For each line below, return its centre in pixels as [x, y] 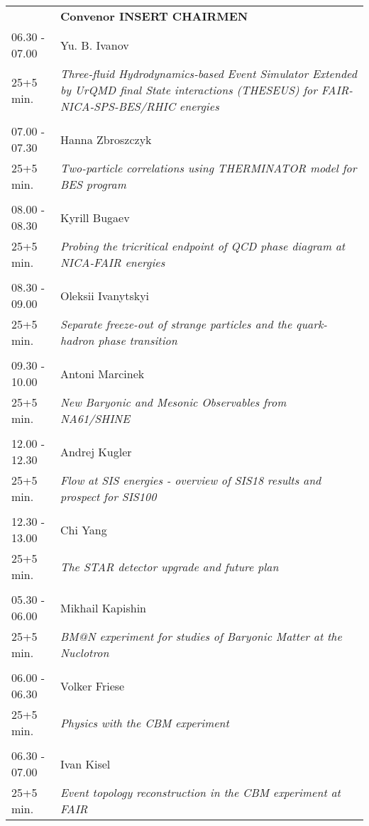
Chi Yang [83, 529]
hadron [77, 340]
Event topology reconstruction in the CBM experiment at [200, 792]
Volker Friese [92, 685]
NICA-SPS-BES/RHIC [118, 106]
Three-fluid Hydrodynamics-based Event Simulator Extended [208, 73]
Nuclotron [84, 652]
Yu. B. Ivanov [94, 45]
